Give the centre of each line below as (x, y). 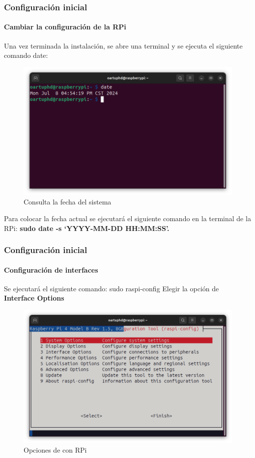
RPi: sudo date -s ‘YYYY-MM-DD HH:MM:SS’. (87, 228)
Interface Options (34, 298)
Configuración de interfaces (51, 269)
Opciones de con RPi (55, 449)
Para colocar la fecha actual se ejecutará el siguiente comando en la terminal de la (127, 218)
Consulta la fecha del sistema (68, 202)
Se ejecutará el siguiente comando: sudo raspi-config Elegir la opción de (112, 288)
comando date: (26, 55)
